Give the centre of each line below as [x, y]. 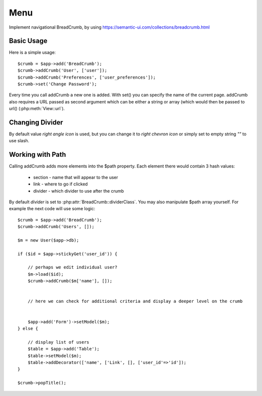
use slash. [19, 141]
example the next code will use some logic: [52, 209]
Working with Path [38, 155]
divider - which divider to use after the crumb [79, 191]
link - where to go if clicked [61, 184]
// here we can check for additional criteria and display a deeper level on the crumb [135, 301]
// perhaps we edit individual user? [72, 267]
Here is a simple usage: [32, 52]
